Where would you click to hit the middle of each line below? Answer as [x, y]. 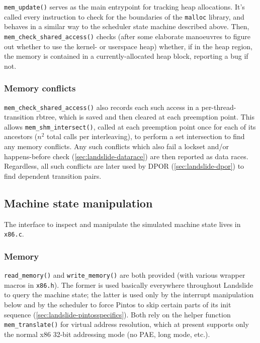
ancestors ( [21, 136]
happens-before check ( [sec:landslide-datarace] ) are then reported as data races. [126, 156]
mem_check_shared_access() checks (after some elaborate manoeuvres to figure [127, 36]
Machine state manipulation [78, 203]
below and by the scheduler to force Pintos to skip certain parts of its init [118, 305]
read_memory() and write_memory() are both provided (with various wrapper [125, 275]
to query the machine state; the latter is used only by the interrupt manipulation [129, 295]
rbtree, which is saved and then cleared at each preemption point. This [145, 117]
